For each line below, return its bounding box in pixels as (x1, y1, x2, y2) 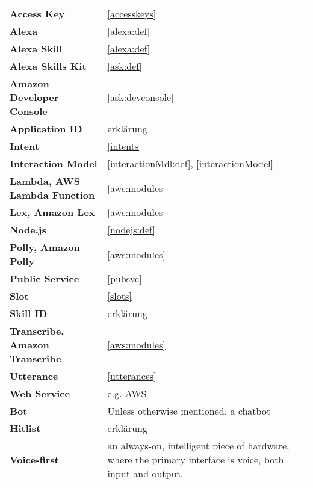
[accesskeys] (107, 7, 156, 20)
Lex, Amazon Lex (10, 205, 95, 219)
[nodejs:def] (107, 223, 155, 236)
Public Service (10, 271, 79, 285)
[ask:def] (107, 59, 143, 73)
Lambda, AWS (10, 174, 81, 188)
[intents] (107, 139, 141, 153)
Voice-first (10, 452, 59, 466)
